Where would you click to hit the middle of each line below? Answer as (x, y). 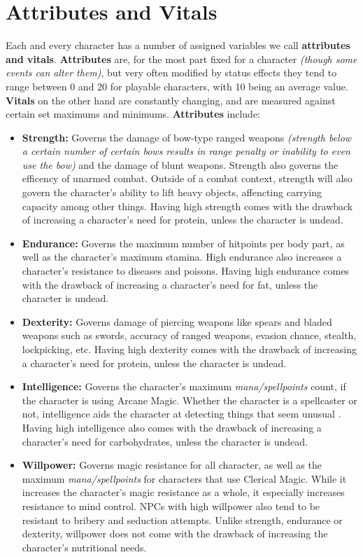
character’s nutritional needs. (84, 547)
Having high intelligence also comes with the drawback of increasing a (172, 427)
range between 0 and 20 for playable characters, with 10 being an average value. (177, 86)
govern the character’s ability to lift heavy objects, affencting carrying (172, 192)
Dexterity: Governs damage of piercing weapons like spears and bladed (177, 321)
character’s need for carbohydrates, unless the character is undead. (165, 441)
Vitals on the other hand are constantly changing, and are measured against (171, 100)
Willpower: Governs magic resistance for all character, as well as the (172, 465)
